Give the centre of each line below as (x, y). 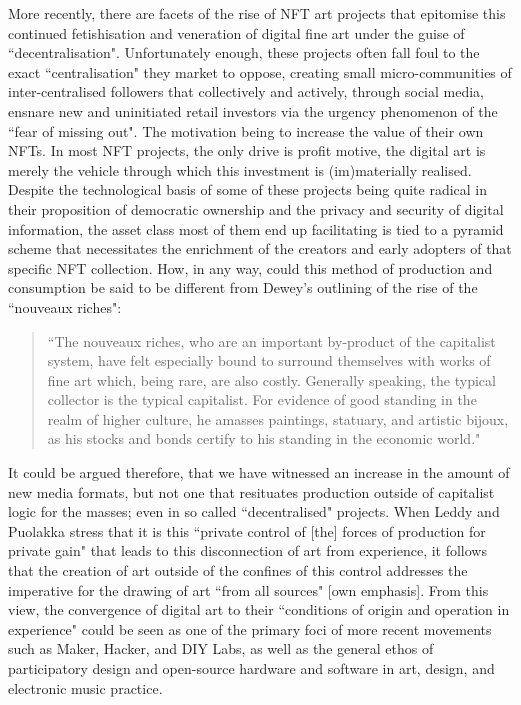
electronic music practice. (85, 687)
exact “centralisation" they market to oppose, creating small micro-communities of (260, 71)
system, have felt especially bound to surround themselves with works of (269, 360)
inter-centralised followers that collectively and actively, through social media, (246, 91)
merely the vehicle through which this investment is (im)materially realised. (240, 169)
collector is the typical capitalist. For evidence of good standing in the (262, 399)
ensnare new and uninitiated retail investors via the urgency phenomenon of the (253, 110)
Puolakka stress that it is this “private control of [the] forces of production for (247, 530)
